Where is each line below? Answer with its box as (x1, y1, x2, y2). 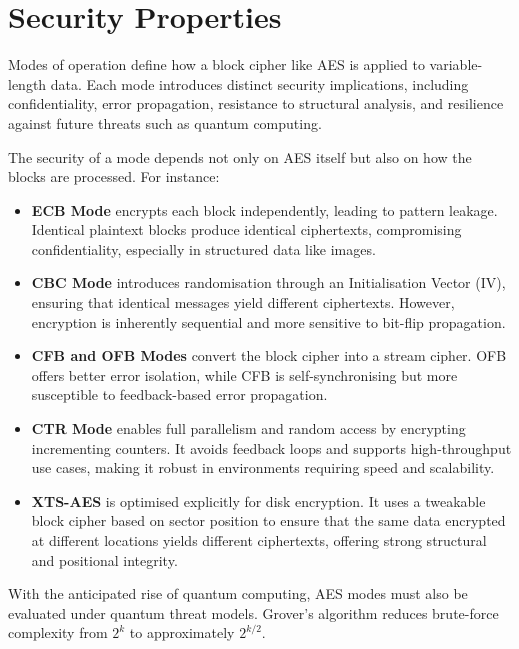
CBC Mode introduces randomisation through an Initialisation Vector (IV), (31, 272, 506, 293)
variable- (429, 54, 483, 75)
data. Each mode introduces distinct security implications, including (50, 73, 469, 94)
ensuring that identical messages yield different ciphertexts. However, (31, 292, 455, 313)
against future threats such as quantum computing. (8, 112, 322, 133)
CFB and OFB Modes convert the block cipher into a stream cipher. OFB (31, 345, 507, 366)
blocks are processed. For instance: (8, 166, 220, 187)
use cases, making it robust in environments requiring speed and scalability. (31, 457, 495, 478)
